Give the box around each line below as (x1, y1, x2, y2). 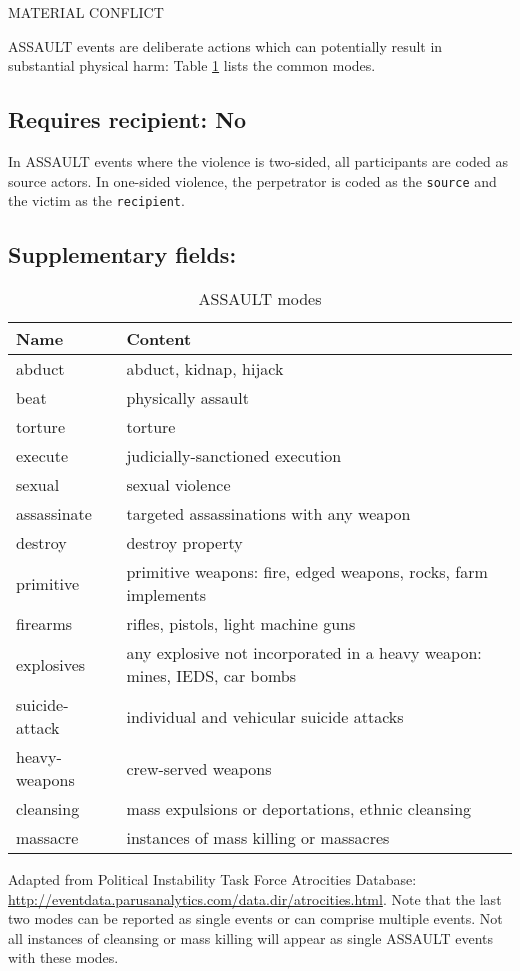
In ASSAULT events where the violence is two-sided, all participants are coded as (8, 150, 508, 171)
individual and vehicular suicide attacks (126, 704, 404, 728)
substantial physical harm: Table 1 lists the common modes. (8, 55, 376, 76)
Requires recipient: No (8, 104, 247, 135)
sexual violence (126, 473, 231, 497)
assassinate (16, 502, 92, 526)
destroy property (126, 531, 243, 555)
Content (126, 327, 192, 351)
